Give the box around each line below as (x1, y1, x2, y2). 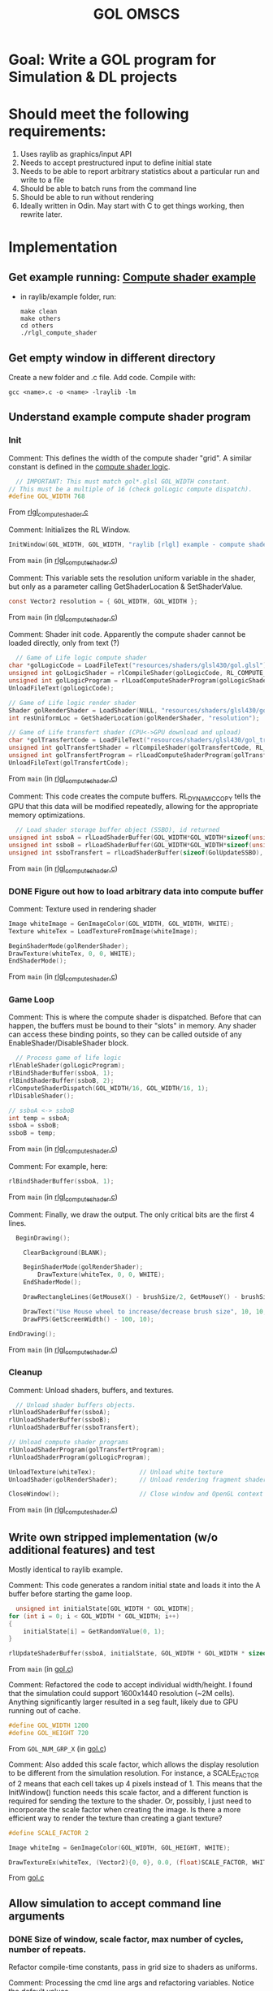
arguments (8, 1909, 65, 1923)
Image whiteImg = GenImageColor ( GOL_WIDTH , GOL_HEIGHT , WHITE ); (8, 1843, 231, 1852)
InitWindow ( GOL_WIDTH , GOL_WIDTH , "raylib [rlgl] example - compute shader (8, 541, 271, 549)
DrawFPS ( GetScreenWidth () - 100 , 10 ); (23, 1315, 154, 1323)
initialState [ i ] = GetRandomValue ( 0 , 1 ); (23, 1627, 165, 1635)
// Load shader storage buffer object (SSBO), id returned (15, 826, 220, 834)
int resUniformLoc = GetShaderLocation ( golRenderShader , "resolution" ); (8, 714, 260, 722)
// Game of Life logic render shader (8, 699, 136, 707)
